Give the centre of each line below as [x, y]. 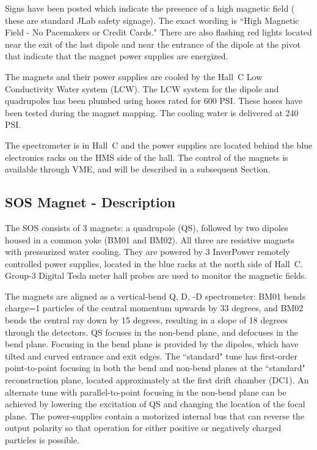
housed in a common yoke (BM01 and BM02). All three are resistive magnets [150, 239]
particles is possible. [42, 440]
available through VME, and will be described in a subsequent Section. [138, 169]
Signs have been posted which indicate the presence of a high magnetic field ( [150, 8]
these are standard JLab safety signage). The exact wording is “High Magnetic [152, 20]
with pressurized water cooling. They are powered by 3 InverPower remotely [148, 252]
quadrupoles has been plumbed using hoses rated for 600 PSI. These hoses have [154, 101]
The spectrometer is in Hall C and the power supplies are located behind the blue [159, 145]
